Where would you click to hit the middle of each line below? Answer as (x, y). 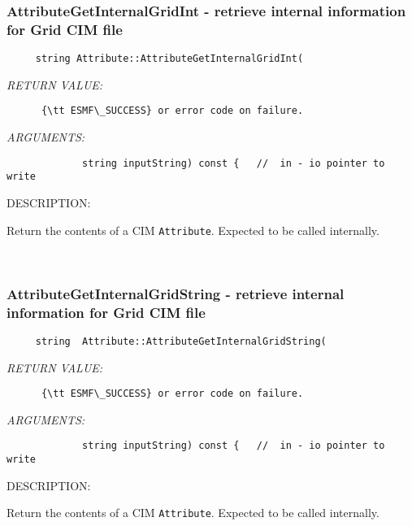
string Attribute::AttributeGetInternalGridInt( (169, 59)
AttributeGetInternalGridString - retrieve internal (176, 293)
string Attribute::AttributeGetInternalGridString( (181, 341)
